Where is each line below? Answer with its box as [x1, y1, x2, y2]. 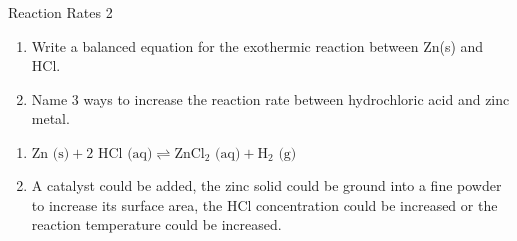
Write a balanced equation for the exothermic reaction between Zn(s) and [31, 35, 484, 56]
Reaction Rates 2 [8, 2, 113, 22]
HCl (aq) [97, 146, 153, 161]
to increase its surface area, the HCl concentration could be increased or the [31, 194, 498, 215]
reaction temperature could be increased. [31, 214, 282, 235]
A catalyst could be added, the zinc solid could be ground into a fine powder [31, 174, 502, 195]
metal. [31, 108, 70, 129]
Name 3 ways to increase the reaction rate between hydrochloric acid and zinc [31, 88, 510, 109]
